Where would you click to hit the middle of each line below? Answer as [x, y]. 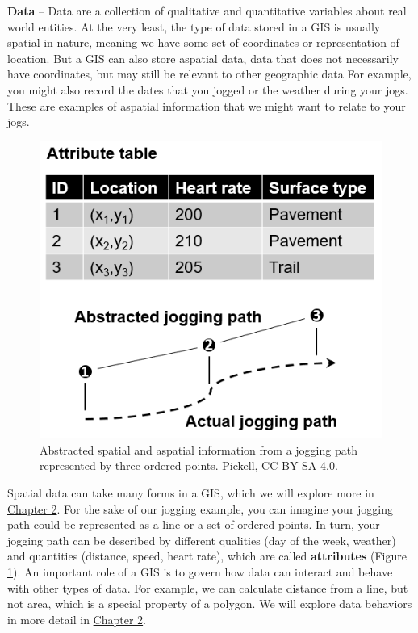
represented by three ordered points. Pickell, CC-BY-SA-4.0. [189, 465]
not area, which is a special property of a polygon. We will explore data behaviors [210, 604]
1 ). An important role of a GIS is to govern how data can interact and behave [200, 571]
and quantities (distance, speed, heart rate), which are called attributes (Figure [207, 556]
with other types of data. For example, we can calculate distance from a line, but [208, 587]
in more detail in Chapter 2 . [77, 619]
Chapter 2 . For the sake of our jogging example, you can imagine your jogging [201, 508]
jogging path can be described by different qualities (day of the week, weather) [202, 540]
